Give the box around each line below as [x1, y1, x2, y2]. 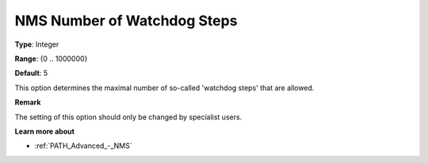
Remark [14, 97, 41, 107]
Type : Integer [14, 40, 59, 49]
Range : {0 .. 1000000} [14, 54, 88, 63]
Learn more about [14, 127, 75, 136]
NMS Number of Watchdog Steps [14, 12, 238, 29]
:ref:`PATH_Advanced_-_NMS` [34, 141, 132, 150]
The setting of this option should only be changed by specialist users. [14, 112, 243, 122]
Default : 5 [14, 68, 48, 78]
